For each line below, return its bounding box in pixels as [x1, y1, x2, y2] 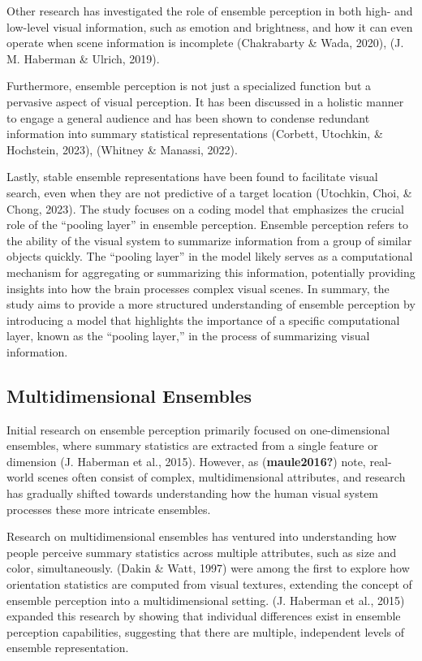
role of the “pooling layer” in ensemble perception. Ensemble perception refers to [6, 216, 408, 233]
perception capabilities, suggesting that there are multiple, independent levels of [6, 623, 405, 640]
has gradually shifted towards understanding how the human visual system [6, 485, 379, 502]
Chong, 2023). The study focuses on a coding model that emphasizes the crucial [6, 200, 405, 217]
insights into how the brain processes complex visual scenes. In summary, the [6, 279, 390, 296]
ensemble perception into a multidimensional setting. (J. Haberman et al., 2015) [6, 591, 405, 608]
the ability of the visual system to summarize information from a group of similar [6, 231, 412, 248]
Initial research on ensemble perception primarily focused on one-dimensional [6, 421, 390, 438]
